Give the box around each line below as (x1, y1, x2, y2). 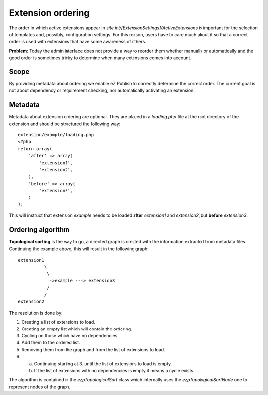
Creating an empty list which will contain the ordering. (21, 326, 133, 332)
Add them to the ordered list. (21, 340, 80, 346)
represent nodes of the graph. (9, 384, 71, 390)
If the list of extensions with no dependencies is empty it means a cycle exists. (34, 367, 195, 373)
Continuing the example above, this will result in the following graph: (9, 246, 149, 252)
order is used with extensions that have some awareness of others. (9, 39, 146, 45)
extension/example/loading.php (18, 132, 94, 138)
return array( (18, 146, 52, 151)
